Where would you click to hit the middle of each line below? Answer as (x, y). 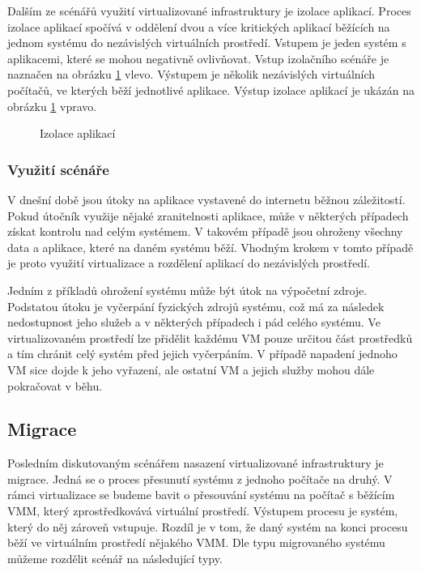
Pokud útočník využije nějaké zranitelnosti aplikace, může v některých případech (208, 215)
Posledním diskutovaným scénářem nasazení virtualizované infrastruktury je (196, 463)
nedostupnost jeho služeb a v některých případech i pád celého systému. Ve (194, 322)
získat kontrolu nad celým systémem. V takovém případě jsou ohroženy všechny (205, 231)
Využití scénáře (58, 169)
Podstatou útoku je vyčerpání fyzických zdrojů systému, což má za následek (196, 306)
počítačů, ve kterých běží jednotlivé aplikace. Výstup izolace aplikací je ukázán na (211, 90)
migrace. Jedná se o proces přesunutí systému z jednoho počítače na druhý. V (200, 478)
